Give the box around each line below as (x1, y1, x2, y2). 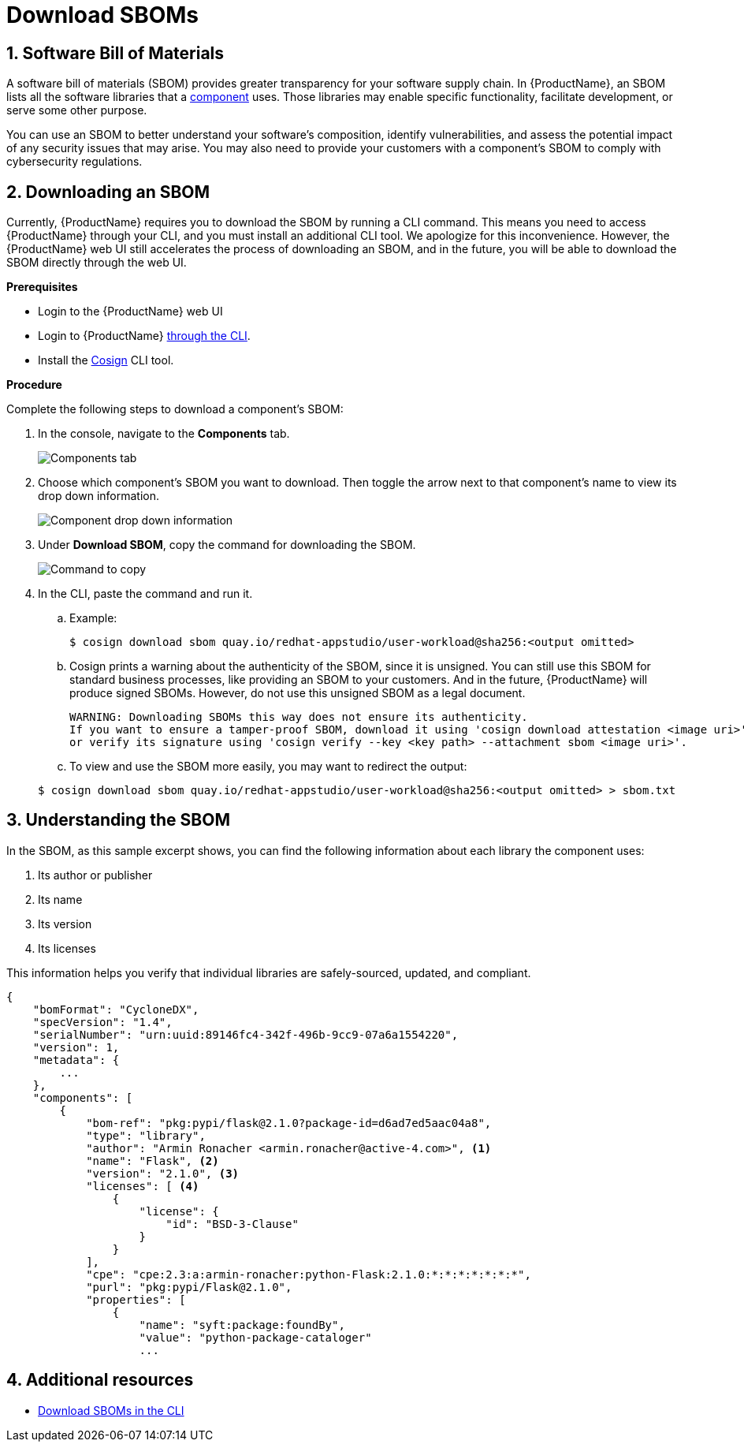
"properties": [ (86, 1293, 186, 1306)
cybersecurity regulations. (6, 155, 143, 169)
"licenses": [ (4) (86, 1179, 199, 1192)
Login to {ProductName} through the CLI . (38, 329, 251, 343)
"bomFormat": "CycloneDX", (32, 1002, 199, 1016)
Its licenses (38, 941, 96, 955)
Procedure (6, 378, 62, 392)
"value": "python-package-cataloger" (139, 1330, 372, 1344)
